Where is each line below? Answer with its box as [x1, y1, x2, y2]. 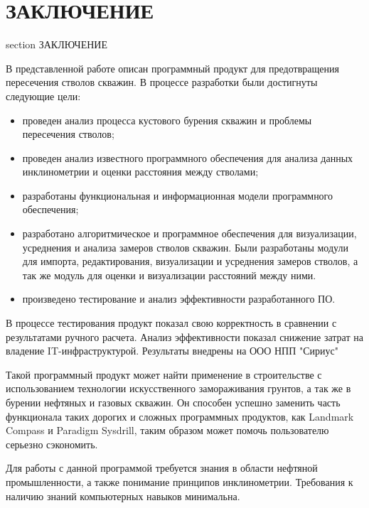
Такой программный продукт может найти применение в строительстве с [6, 367, 322, 382]
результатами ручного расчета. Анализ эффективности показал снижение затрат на [6, 329, 363, 344]
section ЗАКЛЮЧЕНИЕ [6, 37, 107, 52]
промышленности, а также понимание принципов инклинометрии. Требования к [6, 474, 353, 489]
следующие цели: [6, 88, 81, 103]
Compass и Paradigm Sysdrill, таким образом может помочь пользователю [6, 423, 329, 438]
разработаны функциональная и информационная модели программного [22, 188, 333, 202]
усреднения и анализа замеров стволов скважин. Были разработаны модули [22, 239, 348, 254]
